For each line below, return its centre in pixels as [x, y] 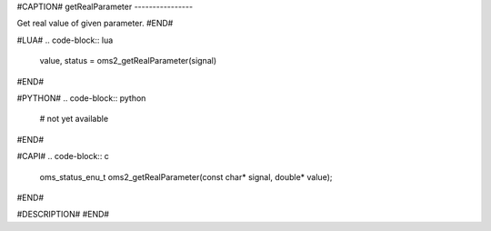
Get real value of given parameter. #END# [95, 24]
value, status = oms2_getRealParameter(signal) [128, 61]
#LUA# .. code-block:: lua [65, 40]
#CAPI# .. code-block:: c [63, 156]
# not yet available [74, 119]
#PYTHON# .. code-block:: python [81, 98]
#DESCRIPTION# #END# [63, 215]
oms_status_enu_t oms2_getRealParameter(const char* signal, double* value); [186, 176]
